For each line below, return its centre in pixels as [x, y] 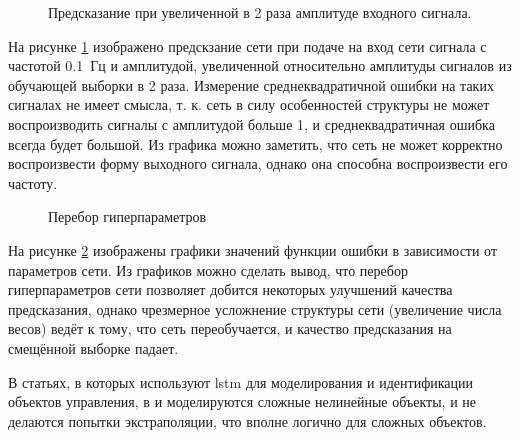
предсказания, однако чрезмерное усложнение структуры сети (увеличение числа [255, 308]
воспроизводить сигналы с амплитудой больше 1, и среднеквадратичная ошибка [251, 123]
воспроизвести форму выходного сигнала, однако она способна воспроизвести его [258, 163]
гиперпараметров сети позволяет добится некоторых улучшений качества [230, 289]
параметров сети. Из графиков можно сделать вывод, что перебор [208, 269]
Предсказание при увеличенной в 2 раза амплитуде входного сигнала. [260, 12]
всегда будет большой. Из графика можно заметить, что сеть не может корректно [255, 143]
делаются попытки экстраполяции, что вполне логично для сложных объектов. [247, 420]
